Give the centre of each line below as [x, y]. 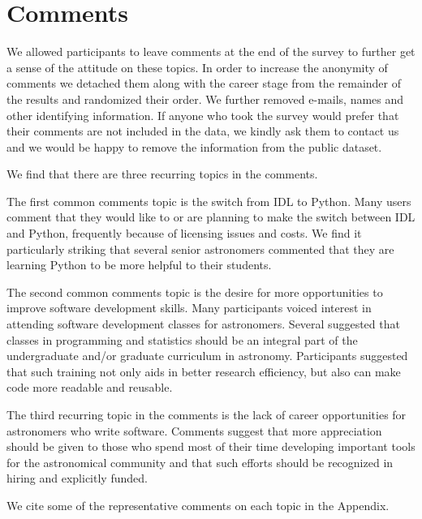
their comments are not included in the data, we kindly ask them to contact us [203, 131]
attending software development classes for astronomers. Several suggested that [203, 324]
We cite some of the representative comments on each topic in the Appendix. [198, 505]
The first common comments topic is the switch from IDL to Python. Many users [209, 201]
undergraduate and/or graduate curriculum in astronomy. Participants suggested [207, 356]
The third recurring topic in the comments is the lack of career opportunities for [207, 414]
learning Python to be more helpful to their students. [139, 265]
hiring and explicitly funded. [77, 478]
